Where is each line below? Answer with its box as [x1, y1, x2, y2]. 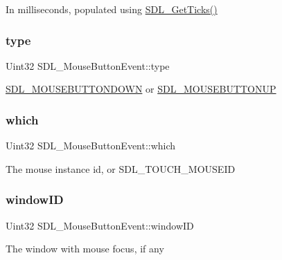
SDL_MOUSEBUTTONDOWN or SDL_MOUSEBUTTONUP [6, 82, 276, 96]
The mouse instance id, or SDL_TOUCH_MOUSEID [6, 161, 236, 176]
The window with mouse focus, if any [6, 241, 164, 256]
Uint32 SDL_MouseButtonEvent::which [6, 138, 176, 153]
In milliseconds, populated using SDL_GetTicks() [6, 2, 218, 16]
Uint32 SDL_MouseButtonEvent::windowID [6, 218, 194, 232]
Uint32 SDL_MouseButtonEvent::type [6, 58, 170, 73]
